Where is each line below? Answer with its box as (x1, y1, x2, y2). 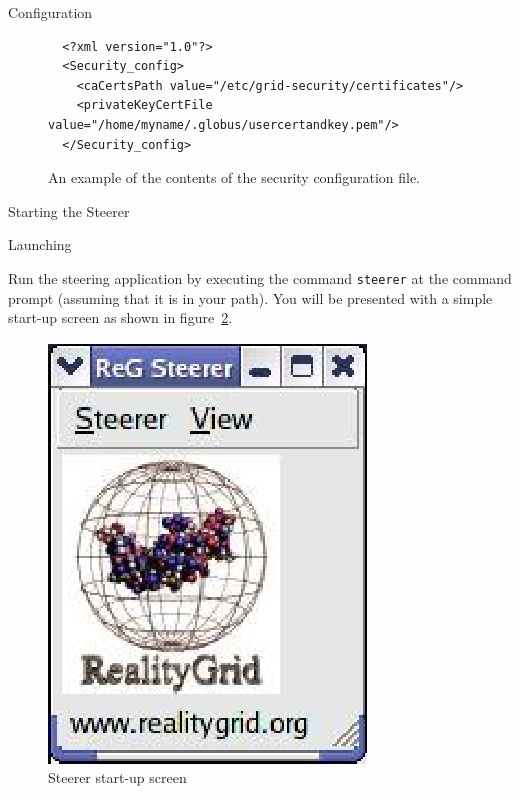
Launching (8, 234, 72, 255)
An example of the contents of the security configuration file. (48, 167, 421, 188)
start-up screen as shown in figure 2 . (8, 307, 233, 328)
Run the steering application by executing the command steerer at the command (8, 267, 512, 288)
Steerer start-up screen (48, 767, 187, 788)
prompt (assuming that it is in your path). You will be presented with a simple (8, 287, 493, 308)
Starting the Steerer (8, 200, 130, 221)
